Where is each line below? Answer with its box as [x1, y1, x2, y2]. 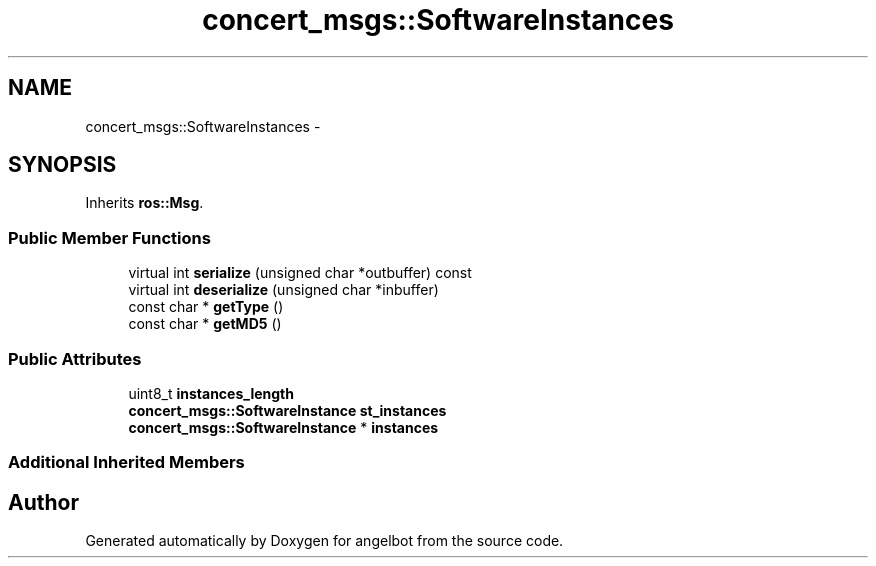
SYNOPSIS [8, 152, 117, 178]
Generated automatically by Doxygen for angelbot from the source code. [85, 532, 564, 550]
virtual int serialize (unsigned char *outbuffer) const [128, 264, 472, 282]
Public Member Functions [8, 227, 211, 248]
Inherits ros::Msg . [85, 194, 204, 212]
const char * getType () [128, 298, 284, 316]
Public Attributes [8, 348, 142, 369]
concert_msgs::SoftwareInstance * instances [128, 418, 439, 436]
